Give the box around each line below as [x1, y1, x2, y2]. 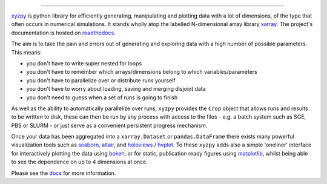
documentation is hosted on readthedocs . [11, 29, 116, 36]
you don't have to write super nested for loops [26, 59, 142, 67]
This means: [11, 48, 42, 56]
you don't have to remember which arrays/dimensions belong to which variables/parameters [26, 68, 257, 76]
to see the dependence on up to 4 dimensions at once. [11, 158, 148, 166]
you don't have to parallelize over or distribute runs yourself [26, 76, 176, 84]
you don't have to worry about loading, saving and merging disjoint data [26, 85, 206, 93]
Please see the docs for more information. [11, 169, 116, 177]
